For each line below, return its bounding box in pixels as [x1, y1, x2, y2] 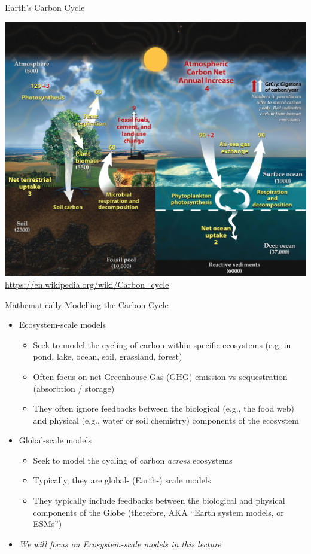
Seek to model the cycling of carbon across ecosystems [33, 453, 233, 466]
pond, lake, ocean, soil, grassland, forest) [33, 350, 182, 363]
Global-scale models [19, 434, 92, 446]
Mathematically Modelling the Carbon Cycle [5, 298, 169, 311]
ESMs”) [33, 518, 62, 530]
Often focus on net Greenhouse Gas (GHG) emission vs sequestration [33, 370, 288, 382]
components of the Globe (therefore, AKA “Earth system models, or [33, 506, 284, 518]
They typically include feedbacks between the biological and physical [33, 494, 285, 507]
